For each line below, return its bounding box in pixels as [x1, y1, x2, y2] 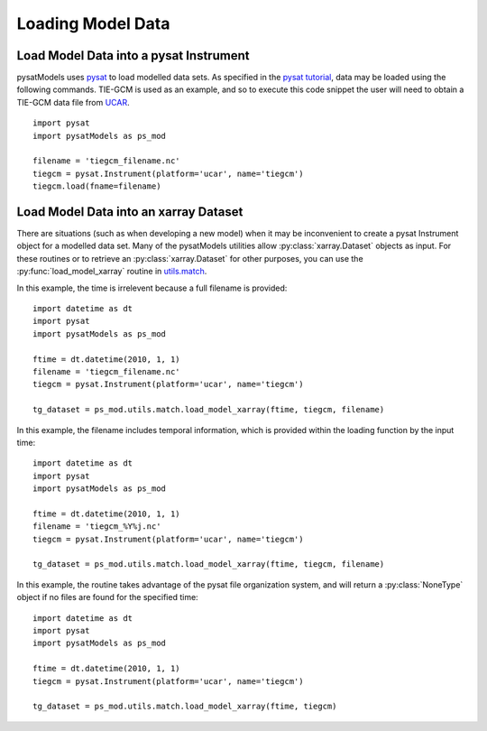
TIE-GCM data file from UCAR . [16, 97, 130, 107]
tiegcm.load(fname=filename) [32, 181, 161, 191]
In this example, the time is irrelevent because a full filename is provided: [16, 282, 288, 293]
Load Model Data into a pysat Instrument [16, 48, 250, 63]
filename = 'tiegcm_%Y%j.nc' [32, 522, 161, 532]
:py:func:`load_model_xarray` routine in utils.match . [16, 266, 207, 277]
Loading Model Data [16, 14, 170, 33]
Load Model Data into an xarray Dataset [16, 204, 243, 219]
